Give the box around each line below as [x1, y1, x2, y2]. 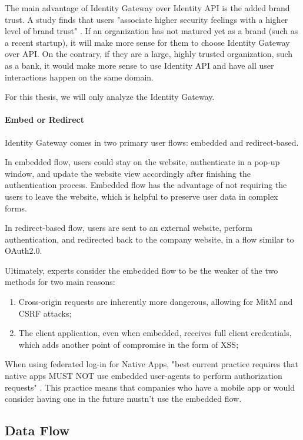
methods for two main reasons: [5, 276, 115, 288]
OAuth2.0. [5, 244, 42, 257]
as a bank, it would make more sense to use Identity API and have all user [5, 59, 274, 71]
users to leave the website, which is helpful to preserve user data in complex [5, 190, 278, 202]
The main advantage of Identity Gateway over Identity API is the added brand [5, 2, 290, 14]
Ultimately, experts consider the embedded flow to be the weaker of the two [5, 264, 278, 276]
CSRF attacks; [18, 307, 72, 319]
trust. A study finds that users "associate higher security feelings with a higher [5, 13, 288, 25]
